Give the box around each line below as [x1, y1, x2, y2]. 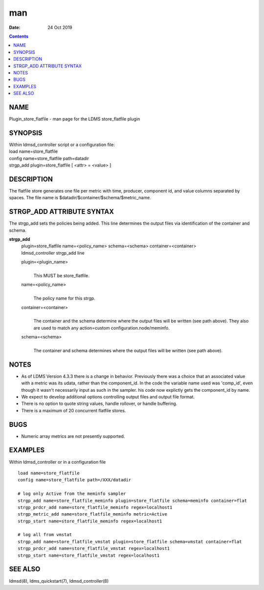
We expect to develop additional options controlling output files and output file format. [21, 394, 195, 400]
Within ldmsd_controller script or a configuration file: [9, 142, 115, 147]
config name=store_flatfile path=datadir [9, 155, 89, 161]
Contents [9, 33, 29, 39]
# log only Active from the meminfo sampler [18, 491, 127, 496]
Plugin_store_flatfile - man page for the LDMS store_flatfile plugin [9, 116, 140, 122]
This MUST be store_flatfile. [33, 272, 90, 279]
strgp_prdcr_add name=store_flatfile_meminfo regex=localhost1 [18, 504, 173, 510]
